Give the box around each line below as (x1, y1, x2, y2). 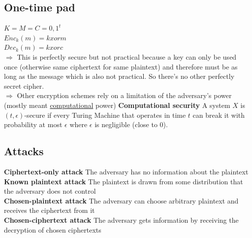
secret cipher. (4, 80, 44, 91)
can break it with (192, 109, 245, 120)
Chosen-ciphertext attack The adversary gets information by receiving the (4, 214, 239, 225)
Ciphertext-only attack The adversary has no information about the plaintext (4, 166, 249, 176)
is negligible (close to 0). (94, 119, 168, 130)
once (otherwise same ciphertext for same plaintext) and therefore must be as (4, 61, 238, 71)
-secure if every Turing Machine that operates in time (24, 109, 186, 120)
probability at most (4, 119, 63, 130)
